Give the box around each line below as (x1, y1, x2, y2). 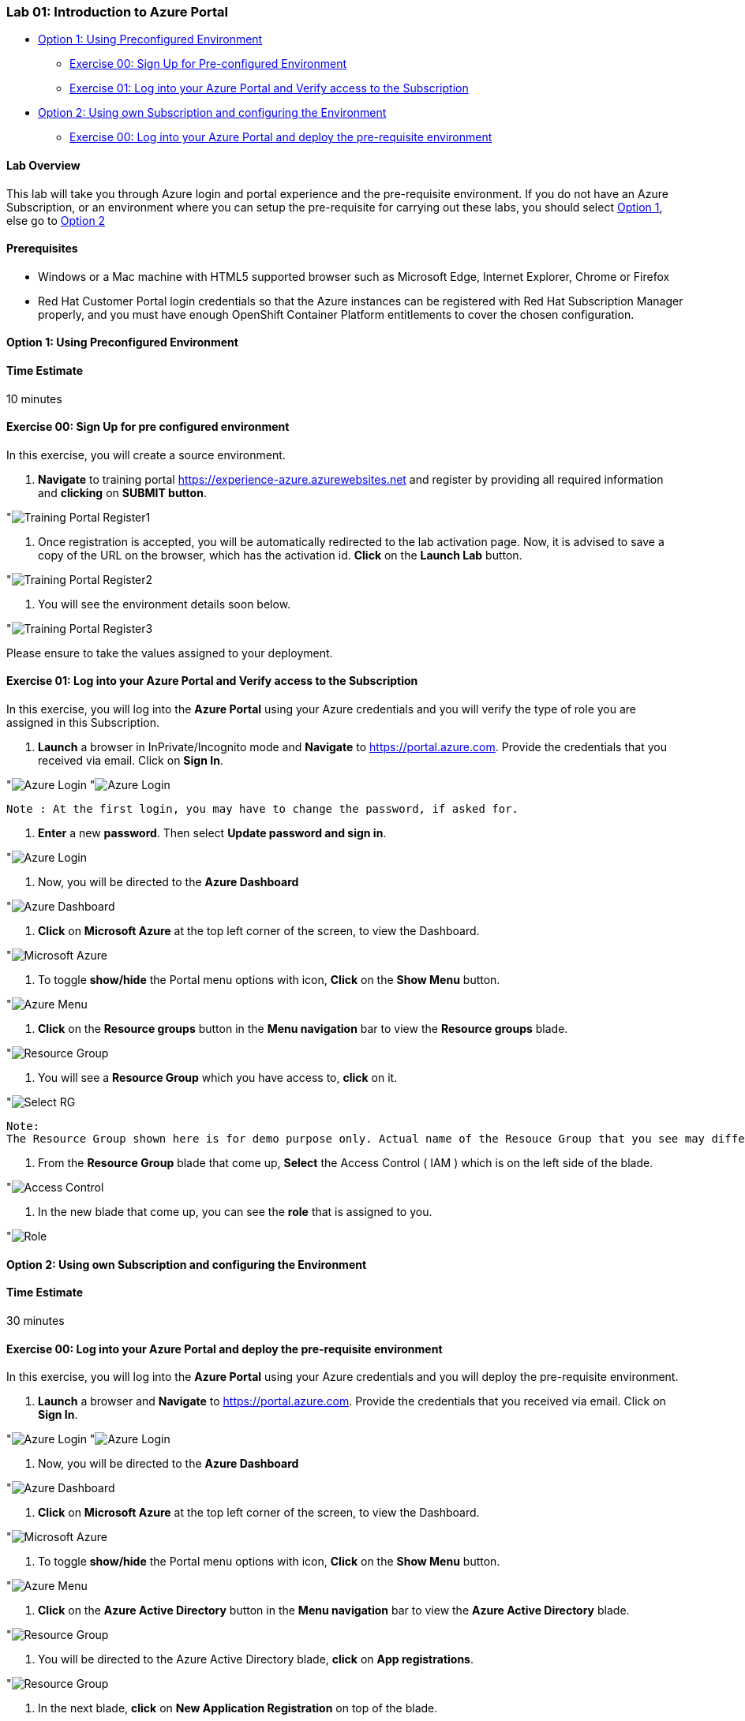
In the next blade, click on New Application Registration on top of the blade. (38, 1701, 438, 1715)
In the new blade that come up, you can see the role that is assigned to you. (38, 1205, 432, 1219)
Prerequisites (6, 241, 78, 256)
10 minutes (6, 391, 62, 406)
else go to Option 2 (6, 213, 106, 227)
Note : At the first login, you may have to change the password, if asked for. (6, 803, 519, 816)
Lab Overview (6, 158, 80, 172)
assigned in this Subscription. (6, 716, 159, 730)
